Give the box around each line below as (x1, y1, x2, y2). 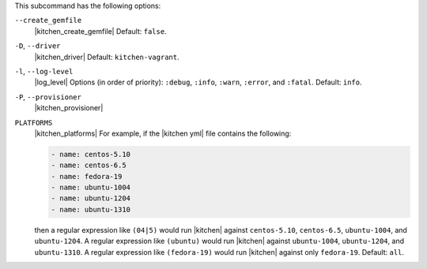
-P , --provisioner (14, 92, 82, 102)
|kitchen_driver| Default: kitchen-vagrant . (34, 52, 179, 62)
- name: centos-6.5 (51, 161, 127, 170)
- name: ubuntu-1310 (51, 205, 130, 214)
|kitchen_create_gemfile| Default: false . (34, 26, 167, 35)
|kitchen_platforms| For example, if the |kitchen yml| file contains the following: (34, 129, 292, 138)
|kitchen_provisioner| (34, 103, 104, 113)
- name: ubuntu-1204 (51, 194, 130, 203)
